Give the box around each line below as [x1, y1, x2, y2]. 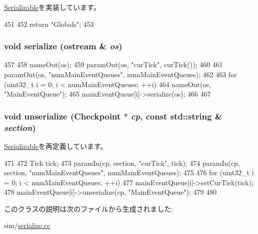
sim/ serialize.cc [4, 220, 50, 231]
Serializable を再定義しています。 [4, 140, 108, 151]
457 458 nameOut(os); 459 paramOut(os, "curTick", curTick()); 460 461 [4, 59, 223, 70]
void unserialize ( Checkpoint [4, 110, 121, 122]
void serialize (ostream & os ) [4, 40, 123, 52]
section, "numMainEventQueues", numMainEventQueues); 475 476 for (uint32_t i [4, 167, 254, 178]
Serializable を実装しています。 [4, 2, 101, 12]
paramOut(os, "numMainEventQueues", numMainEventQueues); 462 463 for [4, 69, 237, 79]
